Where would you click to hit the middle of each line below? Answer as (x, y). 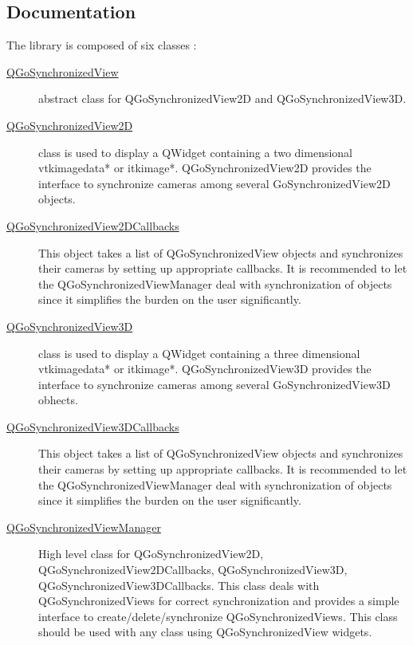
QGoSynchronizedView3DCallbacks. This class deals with (179, 585)
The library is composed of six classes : (102, 45)
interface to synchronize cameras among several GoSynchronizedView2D (214, 183)
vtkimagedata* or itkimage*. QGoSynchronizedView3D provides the (205, 369)
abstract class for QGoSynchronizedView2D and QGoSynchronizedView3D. (222, 98)
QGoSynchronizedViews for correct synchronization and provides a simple (219, 601)
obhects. (58, 400)
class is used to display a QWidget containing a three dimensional (199, 353)
